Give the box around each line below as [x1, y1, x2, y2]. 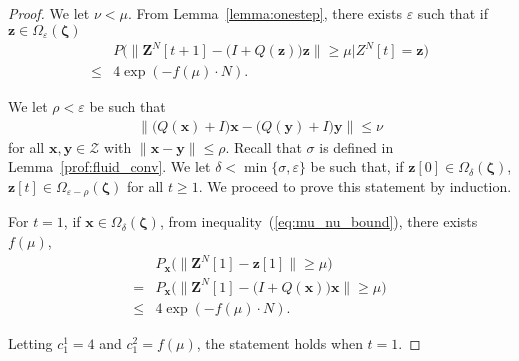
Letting [8, 332, 53, 353]
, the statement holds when [196, 332, 363, 353]
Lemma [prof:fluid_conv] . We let [8, 156, 211, 177]
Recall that [234, 136, 302, 157]
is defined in [319, 136, 394, 157]
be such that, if [310, 156, 404, 177]
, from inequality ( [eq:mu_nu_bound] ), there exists [159, 211, 478, 232]
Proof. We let [8, 3, 90, 23]
